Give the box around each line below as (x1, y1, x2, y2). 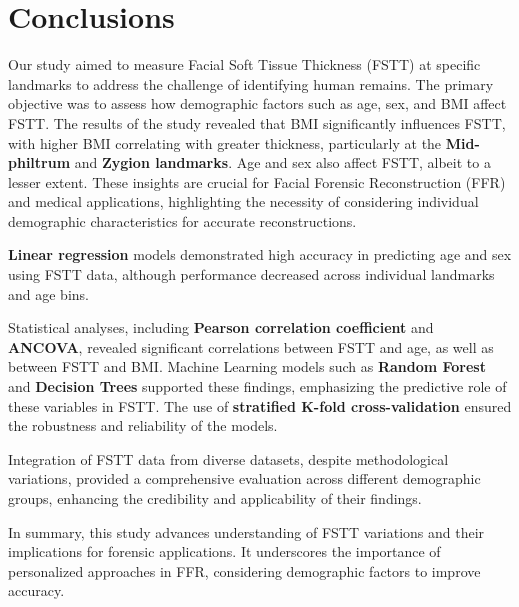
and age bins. (8, 283, 89, 304)
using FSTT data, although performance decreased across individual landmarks (8, 264, 495, 285)
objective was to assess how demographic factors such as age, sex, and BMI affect (8, 93, 507, 114)
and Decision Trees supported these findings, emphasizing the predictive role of (8, 376, 507, 397)
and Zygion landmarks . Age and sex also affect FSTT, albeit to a (74, 152, 491, 173)
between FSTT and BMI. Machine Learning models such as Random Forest (8, 356, 486, 377)
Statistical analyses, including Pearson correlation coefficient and (8, 317, 434, 338)
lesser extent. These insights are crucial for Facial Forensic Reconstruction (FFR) (8, 171, 506, 192)
